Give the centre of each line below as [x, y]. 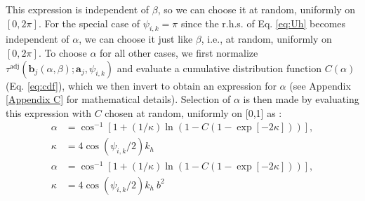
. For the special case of [89, 23]
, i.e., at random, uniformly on [266, 39]
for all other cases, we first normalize [179, 52]
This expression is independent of [78, 9]
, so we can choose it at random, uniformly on [257, 9]
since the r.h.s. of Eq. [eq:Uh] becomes [263, 23]
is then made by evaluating [301, 99]
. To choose [62, 52]
